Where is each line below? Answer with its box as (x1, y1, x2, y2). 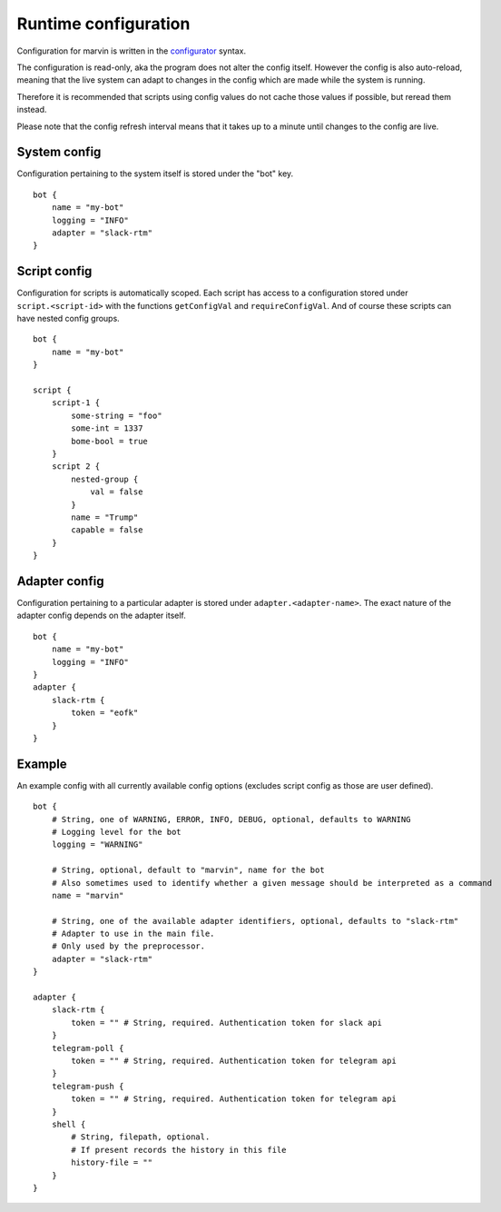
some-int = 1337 (71, 423, 143, 433)
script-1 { (51, 398, 101, 408)
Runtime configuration (16, 14, 191, 34)
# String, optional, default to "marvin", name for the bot (51, 865, 326, 876)
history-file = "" (71, 1157, 153, 1167)
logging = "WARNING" (51, 839, 143, 849)
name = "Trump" (71, 512, 139, 522)
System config (16, 144, 102, 160)
